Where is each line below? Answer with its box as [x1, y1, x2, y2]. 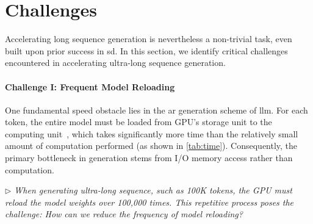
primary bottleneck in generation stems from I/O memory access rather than [5, 151, 293, 164]
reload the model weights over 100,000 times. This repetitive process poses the [5, 195, 294, 208]
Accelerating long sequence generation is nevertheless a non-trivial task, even [5, 32, 292, 45]
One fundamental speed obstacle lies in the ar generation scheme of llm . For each [5, 103, 308, 116]
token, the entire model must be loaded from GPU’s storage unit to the [5, 115, 272, 128]
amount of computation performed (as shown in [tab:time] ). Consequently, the [5, 139, 298, 152]
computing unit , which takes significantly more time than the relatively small [5, 127, 298, 140]
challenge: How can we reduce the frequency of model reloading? [5, 208, 243, 220]
